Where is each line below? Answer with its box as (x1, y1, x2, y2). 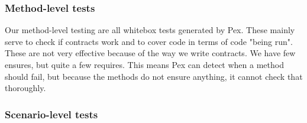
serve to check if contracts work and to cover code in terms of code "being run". (5, 35, 293, 47)
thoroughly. (5, 82, 46, 94)
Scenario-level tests (5, 106, 98, 121)
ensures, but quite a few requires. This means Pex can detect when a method (5, 59, 284, 70)
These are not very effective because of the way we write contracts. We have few (5, 47, 296, 59)
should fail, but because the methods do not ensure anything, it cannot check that (5, 70, 303, 82)
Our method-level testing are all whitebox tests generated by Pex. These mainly (5, 24, 295, 36)
